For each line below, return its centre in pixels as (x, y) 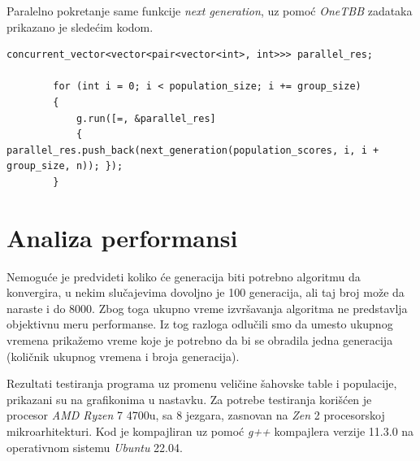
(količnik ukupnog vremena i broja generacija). (123, 356)
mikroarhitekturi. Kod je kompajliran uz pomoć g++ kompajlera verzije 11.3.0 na (210, 431)
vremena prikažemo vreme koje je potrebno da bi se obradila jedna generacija (200, 340)
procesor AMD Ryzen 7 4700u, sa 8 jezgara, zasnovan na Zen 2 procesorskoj (196, 415)
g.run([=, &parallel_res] (146, 118)
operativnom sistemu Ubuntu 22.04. (95, 447)
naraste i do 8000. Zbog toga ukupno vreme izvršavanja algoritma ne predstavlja (207, 308)
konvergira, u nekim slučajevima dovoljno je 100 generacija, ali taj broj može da (206, 292)
